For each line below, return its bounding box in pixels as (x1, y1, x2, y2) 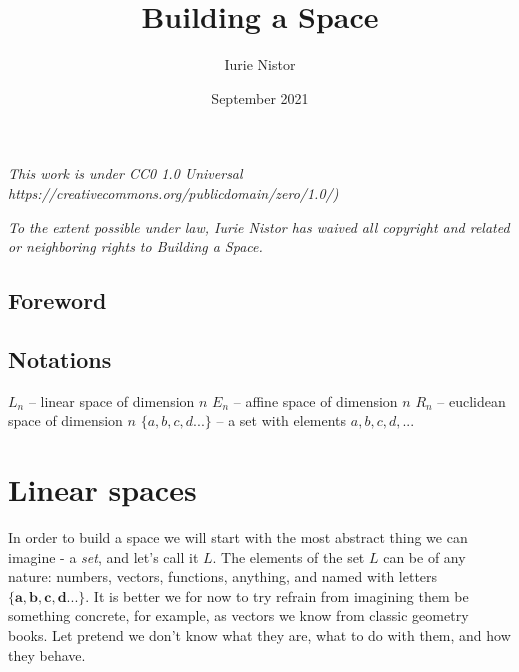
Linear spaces (8, 469, 197, 510)
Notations (8, 343, 112, 374)
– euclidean (437, 390, 506, 411)
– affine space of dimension (233, 390, 398, 411)
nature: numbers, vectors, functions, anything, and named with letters (8, 566, 438, 587)
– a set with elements (216, 410, 347, 431)
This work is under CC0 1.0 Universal (8, 163, 243, 184)
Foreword (8, 285, 107, 316)
